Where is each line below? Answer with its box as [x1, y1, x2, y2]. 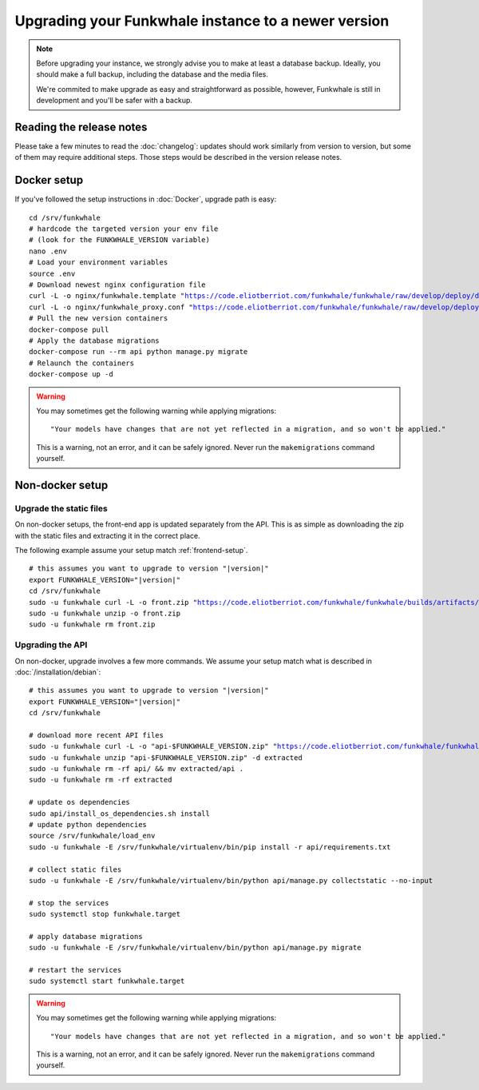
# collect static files [29, 865, 122, 874]
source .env [29, 269, 76, 278]
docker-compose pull [29, 324, 109, 334]
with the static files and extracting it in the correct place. [14, 531, 200, 540]
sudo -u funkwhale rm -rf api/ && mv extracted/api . [29, 764, 243, 774]
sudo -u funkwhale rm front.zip [29, 620, 156, 629]
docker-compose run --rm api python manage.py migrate [29, 348, 248, 356]
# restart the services [29, 965, 122, 975]
